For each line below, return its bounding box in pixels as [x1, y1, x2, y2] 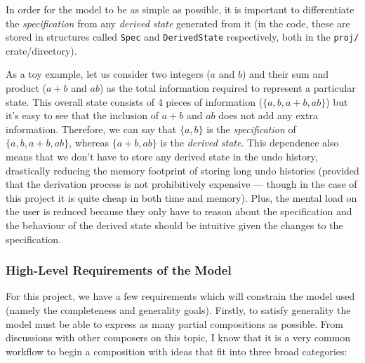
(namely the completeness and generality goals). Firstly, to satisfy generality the [6, 302, 351, 317]
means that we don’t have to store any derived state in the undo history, [6, 149, 318, 163]
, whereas [69, 135, 109, 150]
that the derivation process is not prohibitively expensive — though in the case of [6, 177, 357, 191]
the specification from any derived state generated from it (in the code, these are [6, 15, 350, 30]
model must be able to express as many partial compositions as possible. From [6, 316, 343, 331]
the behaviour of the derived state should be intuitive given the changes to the [6, 217, 343, 232]
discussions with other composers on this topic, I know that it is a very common [6, 330, 351, 345]
